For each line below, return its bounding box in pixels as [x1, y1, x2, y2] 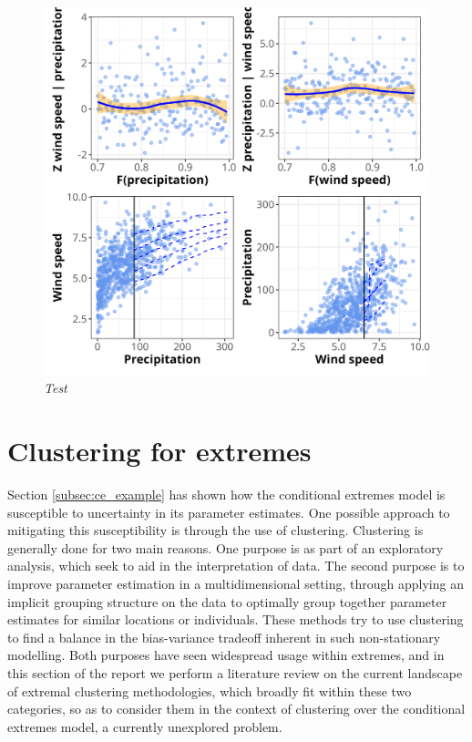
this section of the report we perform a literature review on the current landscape [7, 663, 463, 682]
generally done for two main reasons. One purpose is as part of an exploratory [7, 538, 444, 557]
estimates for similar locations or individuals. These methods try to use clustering [7, 610, 464, 629]
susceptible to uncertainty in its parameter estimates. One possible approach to [7, 502, 450, 521]
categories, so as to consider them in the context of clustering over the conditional [7, 699, 466, 718]
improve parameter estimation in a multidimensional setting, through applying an [7, 573, 464, 593]
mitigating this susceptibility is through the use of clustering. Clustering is [7, 520, 424, 540]
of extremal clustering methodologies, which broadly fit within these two [7, 681, 412, 700]
